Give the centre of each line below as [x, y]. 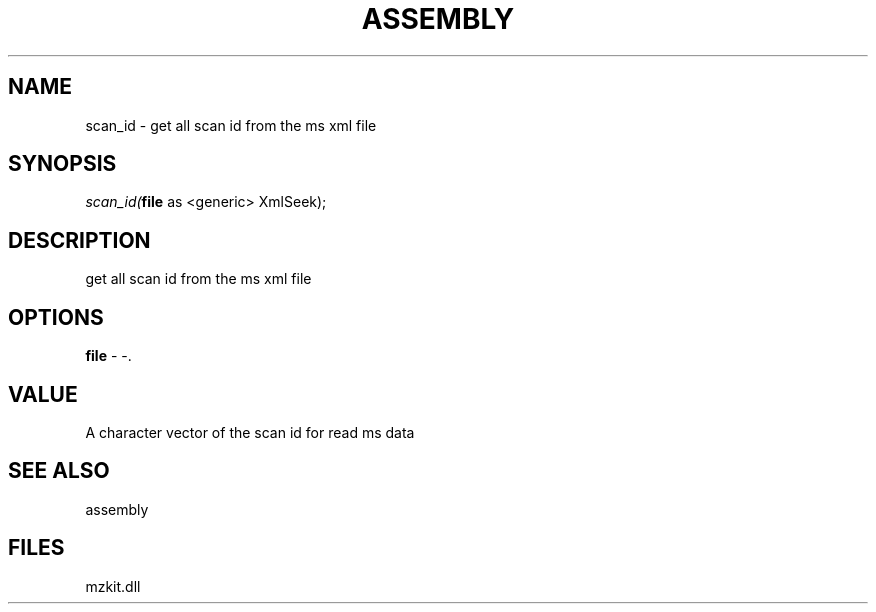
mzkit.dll [113, 586]
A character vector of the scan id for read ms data [250, 432]
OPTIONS [56, 317]
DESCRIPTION [79, 240]
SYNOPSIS [62, 164]
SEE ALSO [59, 471]
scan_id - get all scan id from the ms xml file [231, 125]
